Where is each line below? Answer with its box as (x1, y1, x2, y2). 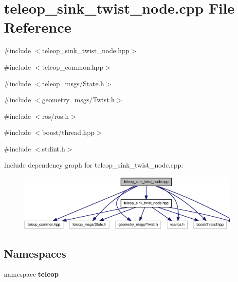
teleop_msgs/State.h (42, 78, 104, 88)
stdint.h (42, 143, 65, 153)
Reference (4, 17, 72, 37)
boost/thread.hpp (42, 127, 95, 137)
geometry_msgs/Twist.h (42, 94, 115, 105)
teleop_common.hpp (42, 61, 104, 72)
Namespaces (4, 246, 66, 261)
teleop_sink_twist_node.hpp (42, 45, 129, 56)
